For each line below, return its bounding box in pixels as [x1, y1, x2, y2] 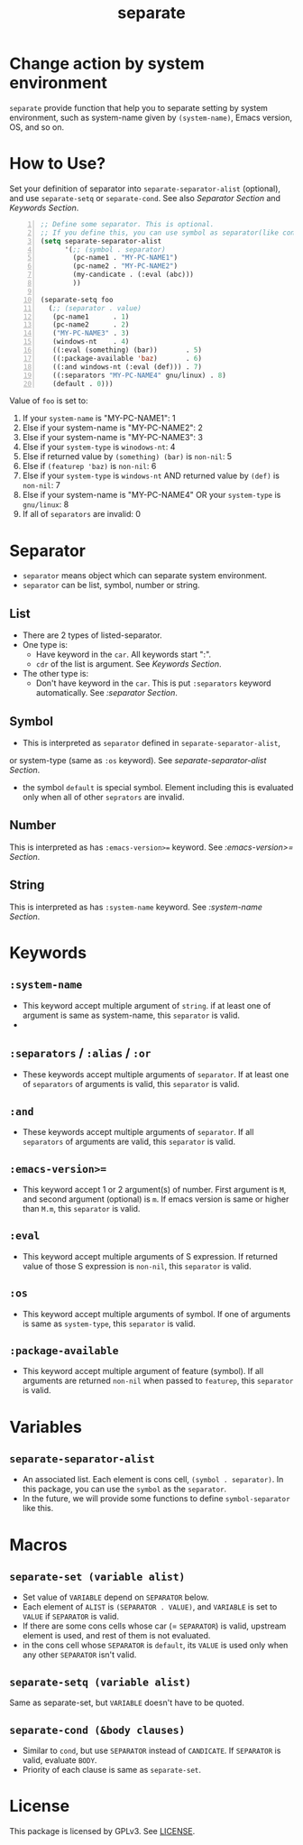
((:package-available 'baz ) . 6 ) [52, 354, 203, 363]
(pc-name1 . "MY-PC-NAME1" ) [72, 254, 179, 263]
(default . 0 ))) [52, 379, 114, 388]
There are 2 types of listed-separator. [22, 630, 162, 641]
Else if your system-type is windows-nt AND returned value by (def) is [22, 470, 280, 481]
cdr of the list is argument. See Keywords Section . [35, 659, 222, 669]
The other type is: [22, 669, 89, 679]
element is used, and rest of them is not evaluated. [22, 1630, 211, 1641]
